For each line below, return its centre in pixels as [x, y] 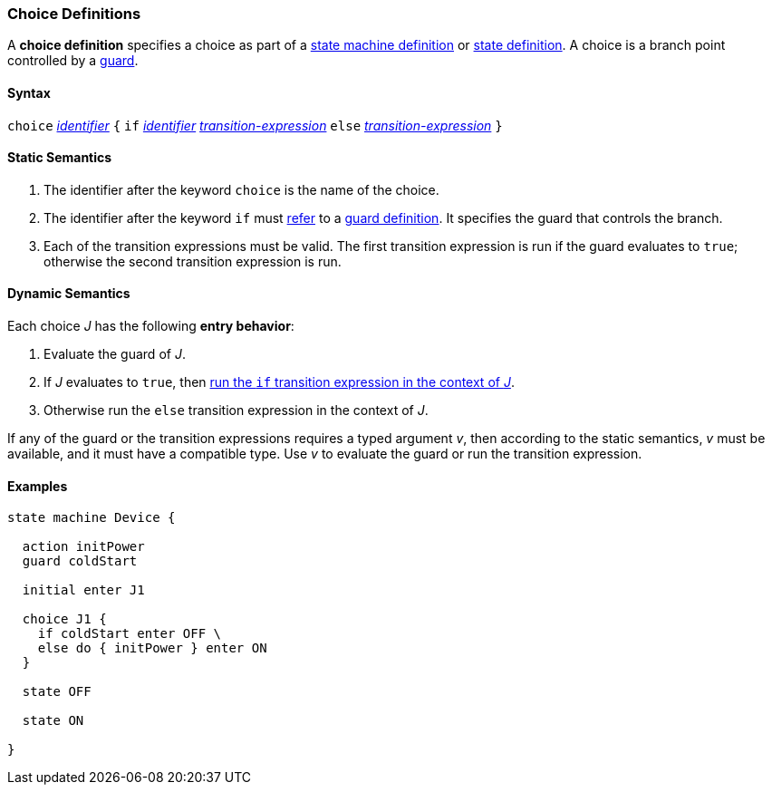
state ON [53, 721]
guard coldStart [80, 561]
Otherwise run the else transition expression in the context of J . [236, 410]
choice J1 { [64, 619]
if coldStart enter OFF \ [130, 634]
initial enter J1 [83, 590]
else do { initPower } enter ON [152, 648]
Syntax [29, 92]
